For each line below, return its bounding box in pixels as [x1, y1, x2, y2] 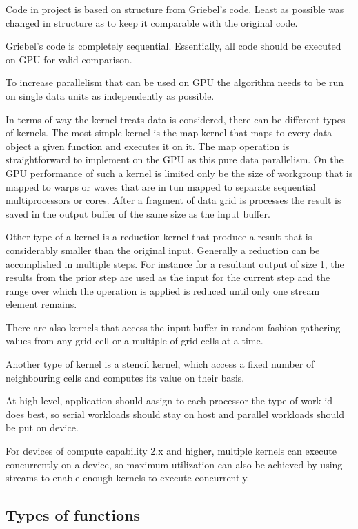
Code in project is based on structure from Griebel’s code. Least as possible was [6, 2, 344, 16]
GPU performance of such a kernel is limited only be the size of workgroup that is [6, 165, 353, 180]
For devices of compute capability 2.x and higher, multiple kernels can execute [6, 444, 337, 458]
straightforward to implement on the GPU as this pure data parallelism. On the [6, 152, 344, 167]
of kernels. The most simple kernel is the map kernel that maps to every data [6, 125, 332, 140]
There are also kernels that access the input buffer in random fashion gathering [6, 320, 341, 334]
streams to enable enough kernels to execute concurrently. [6, 470, 250, 485]
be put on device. [6, 420, 79, 435]
